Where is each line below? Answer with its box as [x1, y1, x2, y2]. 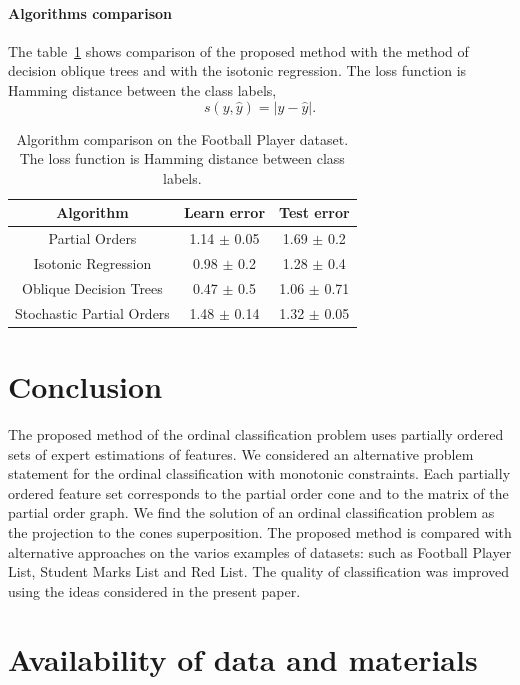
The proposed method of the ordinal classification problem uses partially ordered [8, 423, 504, 444]
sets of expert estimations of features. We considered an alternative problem [8, 443, 474, 464]
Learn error [183, 202, 266, 223]
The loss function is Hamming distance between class [19, 148, 345, 169]
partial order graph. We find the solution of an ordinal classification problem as [8, 502, 495, 523]
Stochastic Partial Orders [15, 302, 170, 323]
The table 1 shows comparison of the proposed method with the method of [8, 40, 469, 61]
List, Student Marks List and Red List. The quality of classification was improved [8, 561, 510, 582]
